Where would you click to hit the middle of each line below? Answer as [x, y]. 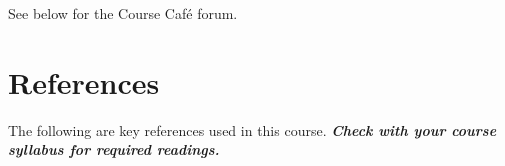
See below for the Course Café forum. [123, 13]
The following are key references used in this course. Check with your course [252, 129]
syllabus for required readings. [114, 149]
